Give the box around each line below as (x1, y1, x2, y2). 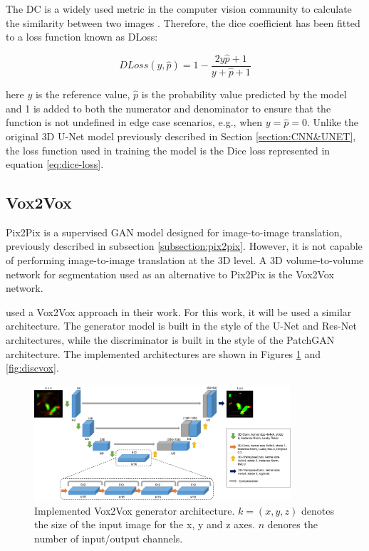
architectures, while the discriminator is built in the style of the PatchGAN (6, 332, 335, 347)
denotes (301, 503, 334, 518)
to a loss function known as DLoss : (6, 29, 158, 44)
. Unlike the (306, 115, 358, 130)
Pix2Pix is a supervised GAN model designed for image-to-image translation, (6, 224, 343, 239)
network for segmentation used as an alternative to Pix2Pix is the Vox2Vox (6, 266, 334, 281)
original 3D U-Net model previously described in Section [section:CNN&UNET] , (6, 128, 356, 143)
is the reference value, (35, 87, 130, 102)
